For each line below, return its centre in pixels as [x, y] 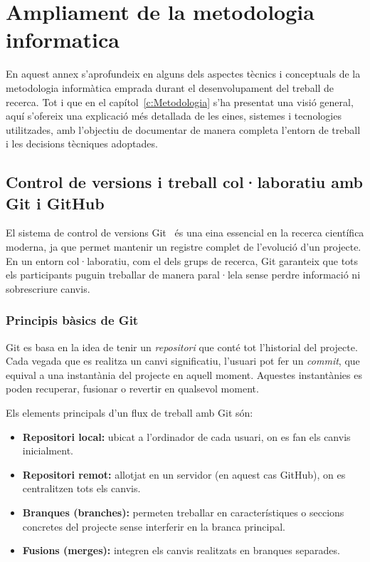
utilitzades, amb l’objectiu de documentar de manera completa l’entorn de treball [183, 129]
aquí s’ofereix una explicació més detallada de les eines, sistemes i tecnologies [174, 116]
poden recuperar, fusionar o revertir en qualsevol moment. [132, 389]
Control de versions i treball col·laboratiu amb [184, 182]
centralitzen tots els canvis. [81, 488]
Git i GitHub [55, 203]
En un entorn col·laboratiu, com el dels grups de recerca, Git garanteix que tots [182, 260]
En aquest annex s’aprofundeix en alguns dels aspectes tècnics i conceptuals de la [183, 74]
